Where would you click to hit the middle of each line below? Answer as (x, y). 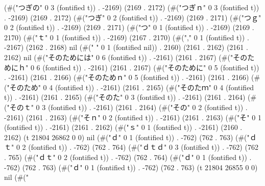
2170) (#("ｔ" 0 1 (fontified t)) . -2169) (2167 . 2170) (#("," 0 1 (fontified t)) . (127, 37)
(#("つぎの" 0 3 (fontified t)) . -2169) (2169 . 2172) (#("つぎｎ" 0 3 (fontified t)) (132, 7)
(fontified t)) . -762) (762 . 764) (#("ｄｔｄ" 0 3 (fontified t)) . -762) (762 (143, 147)
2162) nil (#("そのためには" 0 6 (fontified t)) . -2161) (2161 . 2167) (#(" (119, 57)
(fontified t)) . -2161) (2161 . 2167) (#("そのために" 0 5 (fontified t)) (151, 67)
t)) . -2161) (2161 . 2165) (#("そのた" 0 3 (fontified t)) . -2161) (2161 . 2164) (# (130, 97)
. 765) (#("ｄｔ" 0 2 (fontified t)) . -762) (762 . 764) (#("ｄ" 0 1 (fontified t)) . (128, 157)
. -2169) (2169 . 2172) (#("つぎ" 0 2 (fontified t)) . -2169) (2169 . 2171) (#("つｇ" (133, 17)
